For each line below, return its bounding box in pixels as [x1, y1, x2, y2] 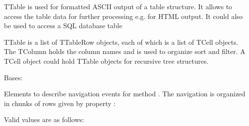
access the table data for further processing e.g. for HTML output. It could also [4, 11, 243, 21]
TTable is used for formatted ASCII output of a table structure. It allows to [4, 1, 232, 11]
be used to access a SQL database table [4, 20, 122, 31]
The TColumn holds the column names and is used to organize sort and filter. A [4, 46, 246, 56]
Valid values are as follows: [4, 114, 84, 125]
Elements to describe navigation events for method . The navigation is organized [4, 89, 246, 99]
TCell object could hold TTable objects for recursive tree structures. [4, 55, 209, 66]
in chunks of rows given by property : [4, 98, 116, 108]
